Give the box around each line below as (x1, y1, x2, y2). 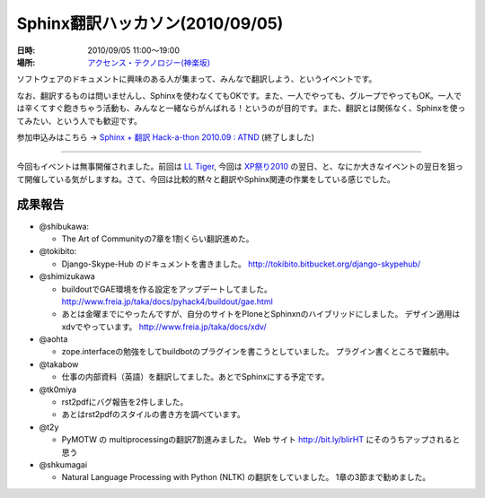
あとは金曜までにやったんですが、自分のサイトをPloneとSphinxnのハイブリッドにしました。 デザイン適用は (61, 309, 461, 319)
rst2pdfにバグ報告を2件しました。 (61, 397, 189, 407)
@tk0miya (39, 384, 76, 395)
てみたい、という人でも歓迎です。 (16, 115, 143, 126)
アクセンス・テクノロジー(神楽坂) (87, 57, 211, 67)
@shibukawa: (39, 221, 90, 232)
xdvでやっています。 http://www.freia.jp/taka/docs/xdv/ (61, 321, 267, 332)
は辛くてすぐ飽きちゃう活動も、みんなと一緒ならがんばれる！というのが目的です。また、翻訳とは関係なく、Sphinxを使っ (16, 103, 466, 114)
